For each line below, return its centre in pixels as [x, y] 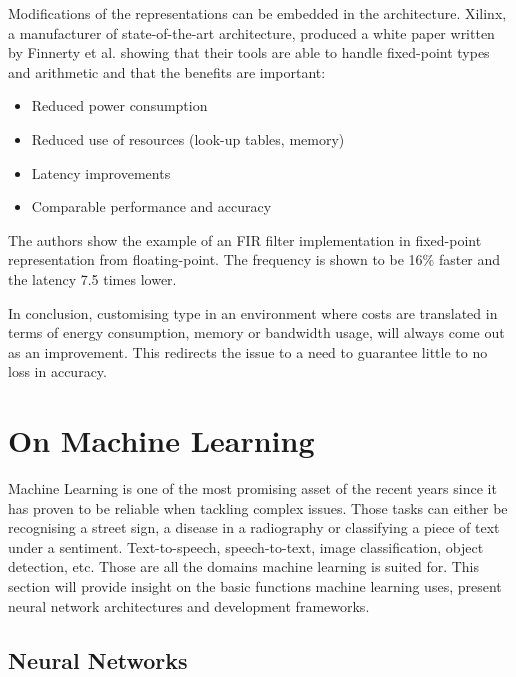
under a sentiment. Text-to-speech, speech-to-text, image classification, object [246, 546]
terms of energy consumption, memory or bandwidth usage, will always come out [256, 332]
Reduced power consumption [119, 105]
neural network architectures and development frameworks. [189, 605]
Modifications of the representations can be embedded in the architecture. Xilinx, [257, 13]
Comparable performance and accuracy [151, 206]
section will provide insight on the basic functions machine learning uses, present [255, 586]
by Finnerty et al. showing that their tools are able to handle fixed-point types [249, 52]
